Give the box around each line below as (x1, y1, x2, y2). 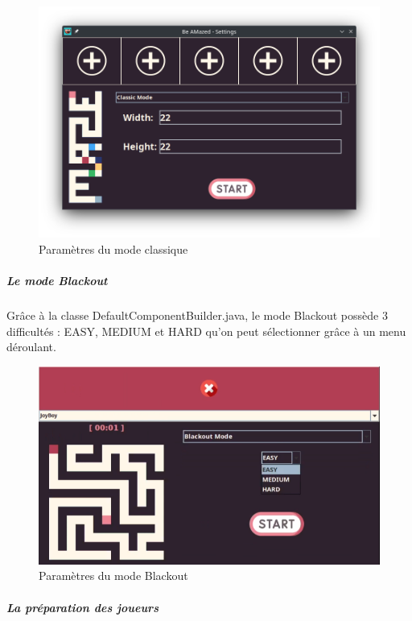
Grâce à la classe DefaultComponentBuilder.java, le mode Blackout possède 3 (6, 306, 388, 323)
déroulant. (6, 338, 56, 355)
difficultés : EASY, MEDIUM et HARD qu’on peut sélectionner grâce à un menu (6, 322, 406, 339)
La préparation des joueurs (6, 598, 159, 615)
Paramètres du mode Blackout (39, 567, 188, 584)
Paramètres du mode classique (39, 240, 188, 257)
